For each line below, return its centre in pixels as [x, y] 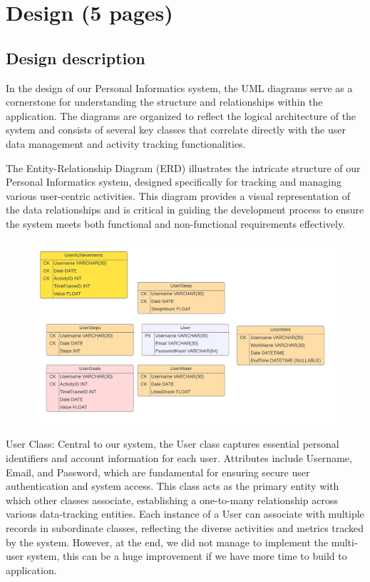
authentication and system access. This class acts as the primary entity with [173, 486]
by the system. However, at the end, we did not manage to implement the [167, 542]
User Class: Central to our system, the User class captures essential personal [173, 444]
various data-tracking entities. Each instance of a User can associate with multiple [185, 514]
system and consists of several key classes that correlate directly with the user [176, 130]
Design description [76, 57]
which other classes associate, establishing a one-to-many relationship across [172, 500]
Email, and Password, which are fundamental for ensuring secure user [158, 472]
